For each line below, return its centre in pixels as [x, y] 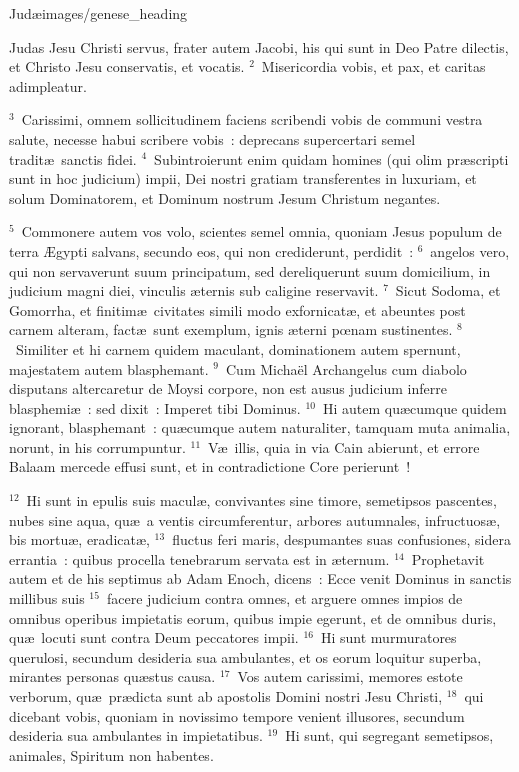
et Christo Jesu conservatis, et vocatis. [127, 66]
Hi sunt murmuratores [388, 637]
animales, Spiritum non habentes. [111, 754]
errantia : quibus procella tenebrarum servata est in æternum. [199, 558]
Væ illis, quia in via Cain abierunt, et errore [344, 446]
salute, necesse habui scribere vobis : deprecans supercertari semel [212, 138]
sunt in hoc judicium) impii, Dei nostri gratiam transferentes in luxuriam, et [243, 178]
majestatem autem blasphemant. [109, 368]
